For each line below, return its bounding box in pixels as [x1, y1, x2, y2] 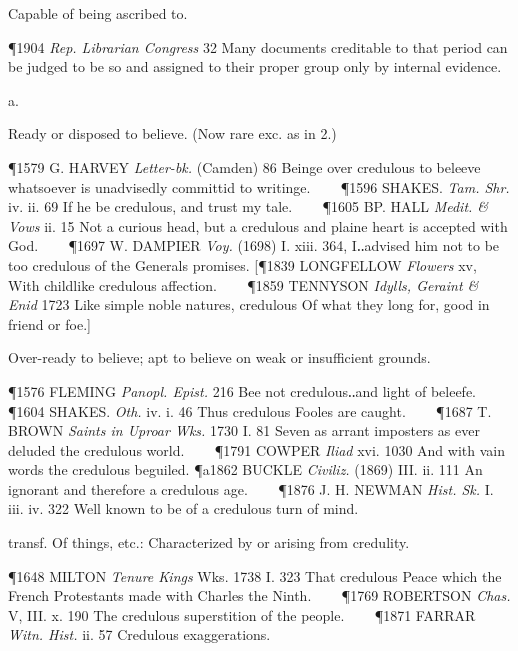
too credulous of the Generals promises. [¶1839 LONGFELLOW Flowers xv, [8, 254, 477, 275]
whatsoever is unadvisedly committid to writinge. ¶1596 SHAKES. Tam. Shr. [8, 176, 510, 197]
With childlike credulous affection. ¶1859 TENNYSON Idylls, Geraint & [8, 274, 479, 295]
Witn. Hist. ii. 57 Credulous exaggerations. [8, 624, 271, 645]
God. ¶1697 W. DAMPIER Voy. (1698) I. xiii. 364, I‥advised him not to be [8, 235, 500, 256]
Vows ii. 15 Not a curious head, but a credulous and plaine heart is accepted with [8, 215, 508, 236]
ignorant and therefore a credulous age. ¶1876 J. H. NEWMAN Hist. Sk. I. [8, 478, 494, 499]
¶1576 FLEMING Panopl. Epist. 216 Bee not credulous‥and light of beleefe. [8, 380, 477, 401]
